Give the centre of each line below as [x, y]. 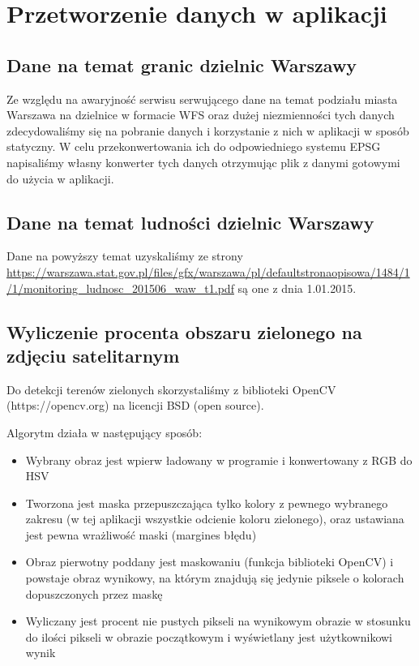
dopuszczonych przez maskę [94, 593]
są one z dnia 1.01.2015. [297, 288]
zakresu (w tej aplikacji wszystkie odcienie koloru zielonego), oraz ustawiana [215, 519]
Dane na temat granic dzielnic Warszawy [182, 64]
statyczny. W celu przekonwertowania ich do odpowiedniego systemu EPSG [194, 146]
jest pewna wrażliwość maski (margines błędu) [141, 534]
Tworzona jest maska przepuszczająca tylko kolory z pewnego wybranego [207, 503]
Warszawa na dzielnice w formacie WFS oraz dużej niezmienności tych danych [201, 115]
